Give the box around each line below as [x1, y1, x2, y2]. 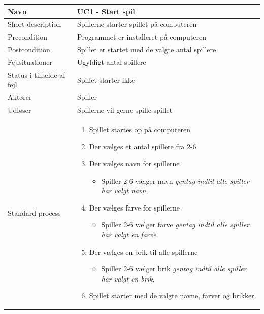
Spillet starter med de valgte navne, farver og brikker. [89, 290, 256, 301]
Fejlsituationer [8, 56, 52, 67]
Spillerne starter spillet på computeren [77, 19, 197, 29]
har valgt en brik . [101, 273, 155, 284]
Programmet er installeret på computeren [77, 31, 206, 42]
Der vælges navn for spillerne [89, 158, 180, 169]
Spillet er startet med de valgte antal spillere [77, 44, 216, 55]
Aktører [8, 92, 32, 102]
